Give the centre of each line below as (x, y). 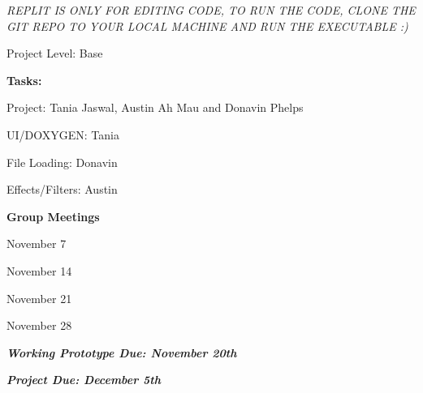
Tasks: (24, 80)
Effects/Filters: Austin (62, 189)
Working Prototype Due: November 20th (122, 352)
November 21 (39, 298)
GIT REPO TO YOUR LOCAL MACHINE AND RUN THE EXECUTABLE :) (207, 26)
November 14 (39, 270)
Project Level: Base (55, 53)
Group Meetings (53, 216)
